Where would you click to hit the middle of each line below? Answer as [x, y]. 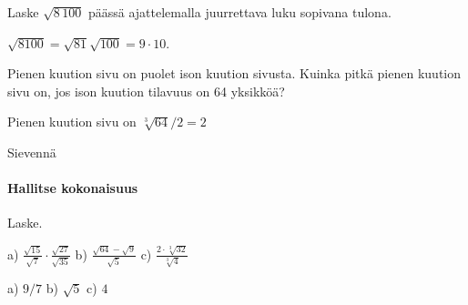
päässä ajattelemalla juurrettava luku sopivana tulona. [239, 12]
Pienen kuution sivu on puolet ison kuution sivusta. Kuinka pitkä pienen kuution [234, 73]
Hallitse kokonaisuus [73, 188]
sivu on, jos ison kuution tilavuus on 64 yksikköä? [146, 91]
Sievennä [32, 152]
